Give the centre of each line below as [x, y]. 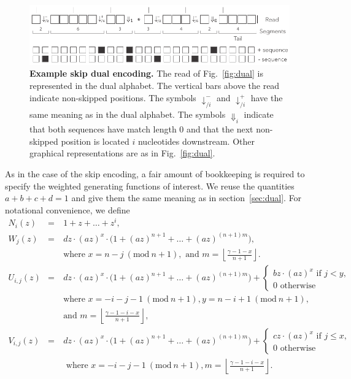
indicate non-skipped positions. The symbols [113, 97]
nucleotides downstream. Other [196, 141]
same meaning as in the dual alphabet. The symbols [128, 114]
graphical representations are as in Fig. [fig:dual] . [122, 153]
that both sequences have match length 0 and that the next [141, 129]
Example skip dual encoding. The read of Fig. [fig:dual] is [146, 73]
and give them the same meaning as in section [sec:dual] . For [187, 198]
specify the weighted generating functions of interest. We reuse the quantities [150, 186]
